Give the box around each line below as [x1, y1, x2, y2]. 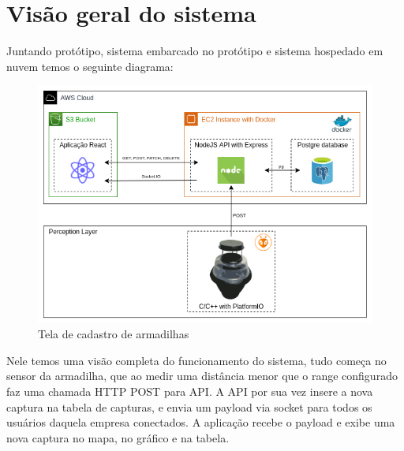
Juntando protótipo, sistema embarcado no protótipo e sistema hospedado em [6, 43, 383, 59]
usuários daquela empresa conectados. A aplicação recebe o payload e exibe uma [6, 414, 395, 430]
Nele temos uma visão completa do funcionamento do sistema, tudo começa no [6, 352, 387, 368]
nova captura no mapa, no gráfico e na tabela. [6, 429, 230, 445]
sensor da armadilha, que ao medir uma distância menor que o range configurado [6, 367, 398, 384]
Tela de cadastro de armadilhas [38, 326, 189, 342]
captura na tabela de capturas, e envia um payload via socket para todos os [6, 398, 372, 415]
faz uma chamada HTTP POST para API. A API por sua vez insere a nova [6, 382, 373, 399]
